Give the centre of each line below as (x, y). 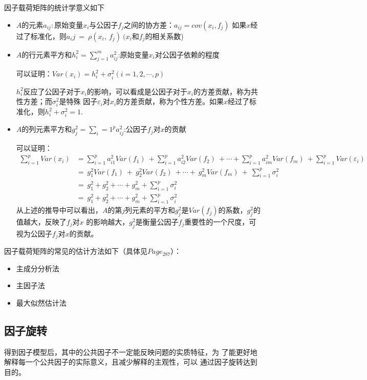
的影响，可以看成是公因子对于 (137, 91)
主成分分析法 (38, 268)
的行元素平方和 (47, 54)
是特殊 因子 (78, 101)
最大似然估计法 (41, 302)
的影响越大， (108, 221)
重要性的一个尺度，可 (220, 221)
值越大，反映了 (41, 221)
